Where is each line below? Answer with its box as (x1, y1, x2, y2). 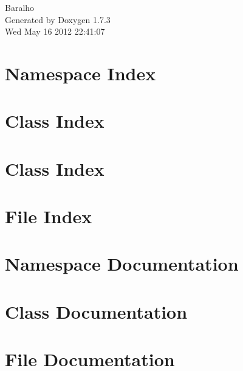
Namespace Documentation (5, 251, 239, 276)
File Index (5, 204, 92, 229)
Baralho (5, 1, 35, 13)
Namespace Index (5, 60, 156, 85)
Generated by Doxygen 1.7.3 (5, 13, 111, 26)
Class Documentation (5, 299, 188, 324)
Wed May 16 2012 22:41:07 (5, 25, 105, 38)
